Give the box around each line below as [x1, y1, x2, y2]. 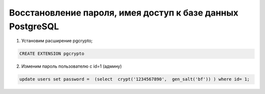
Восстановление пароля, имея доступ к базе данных [9, 7, 238, 18]
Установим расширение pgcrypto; [21, 38, 93, 44]
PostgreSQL [9, 21, 59, 32]
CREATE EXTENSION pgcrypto [19, 51, 84, 56]
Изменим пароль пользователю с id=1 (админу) [21, 63, 122, 69]
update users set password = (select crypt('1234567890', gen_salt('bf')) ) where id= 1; [19, 76, 250, 82]
